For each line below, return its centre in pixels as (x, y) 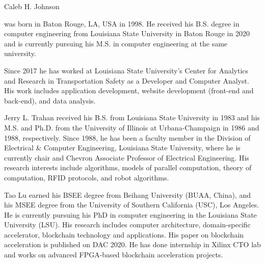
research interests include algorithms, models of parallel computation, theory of (128, 167)
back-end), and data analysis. (50, 100)
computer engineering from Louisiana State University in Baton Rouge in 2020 (127, 33)
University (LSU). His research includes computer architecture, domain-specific (127, 225)
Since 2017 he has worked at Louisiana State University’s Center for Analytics (126, 70)
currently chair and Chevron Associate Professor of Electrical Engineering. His (127, 157)
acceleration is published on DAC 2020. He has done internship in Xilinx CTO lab (132, 244)
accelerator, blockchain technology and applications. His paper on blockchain (124, 234)
